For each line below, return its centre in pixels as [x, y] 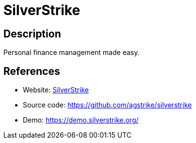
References [32, 71]
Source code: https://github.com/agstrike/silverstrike [107, 105]
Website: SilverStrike [56, 90]
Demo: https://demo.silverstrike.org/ [81, 120]
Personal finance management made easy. [72, 53]
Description [32, 34]
